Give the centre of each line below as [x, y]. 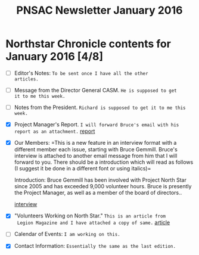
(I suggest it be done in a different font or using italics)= [83, 169]
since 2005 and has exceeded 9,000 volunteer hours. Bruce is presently [103, 186]
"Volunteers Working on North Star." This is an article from [90, 216]
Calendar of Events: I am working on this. [67, 234]
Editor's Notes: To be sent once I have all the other [81, 73]
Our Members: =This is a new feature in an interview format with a [95, 143]
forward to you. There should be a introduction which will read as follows [104, 162]
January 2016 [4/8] [55, 57]
